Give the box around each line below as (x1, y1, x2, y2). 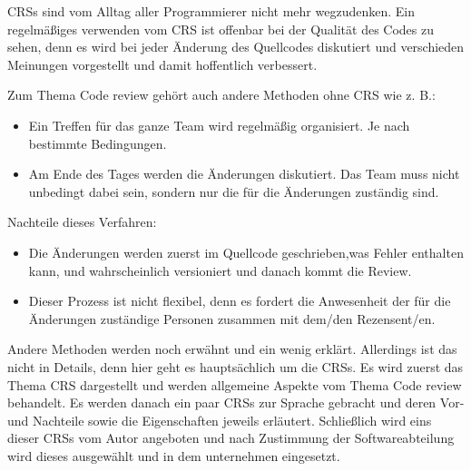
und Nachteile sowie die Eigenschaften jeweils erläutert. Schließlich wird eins (7, 410, 432, 429)
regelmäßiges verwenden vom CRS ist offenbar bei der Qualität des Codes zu (7, 19, 435, 38)
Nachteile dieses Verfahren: (7, 212, 157, 231)
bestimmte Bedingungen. (28, 133, 167, 152)
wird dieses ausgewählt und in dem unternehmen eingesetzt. (7, 446, 340, 465)
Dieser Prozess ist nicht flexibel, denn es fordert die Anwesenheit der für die (28, 291, 451, 310)
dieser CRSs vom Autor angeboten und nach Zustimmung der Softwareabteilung (7, 428, 455, 447)
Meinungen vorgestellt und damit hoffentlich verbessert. (7, 54, 318, 74)
